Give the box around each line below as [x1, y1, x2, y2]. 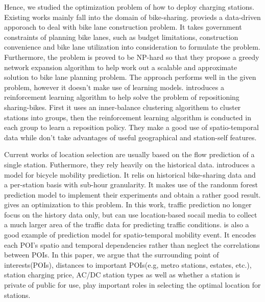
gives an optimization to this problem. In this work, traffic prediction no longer [4, 199, 252, 210]
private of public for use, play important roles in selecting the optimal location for [4, 279, 261, 290]
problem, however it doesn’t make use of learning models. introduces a [4, 81, 224, 92]
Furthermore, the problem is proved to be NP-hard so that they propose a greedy [4, 51, 259, 62]
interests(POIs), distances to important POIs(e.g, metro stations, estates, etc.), [4, 259, 252, 270]
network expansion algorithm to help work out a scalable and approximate [4, 61, 237, 72]
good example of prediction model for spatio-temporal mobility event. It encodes [4, 229, 256, 240]
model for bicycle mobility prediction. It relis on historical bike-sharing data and [4, 169, 256, 180]
